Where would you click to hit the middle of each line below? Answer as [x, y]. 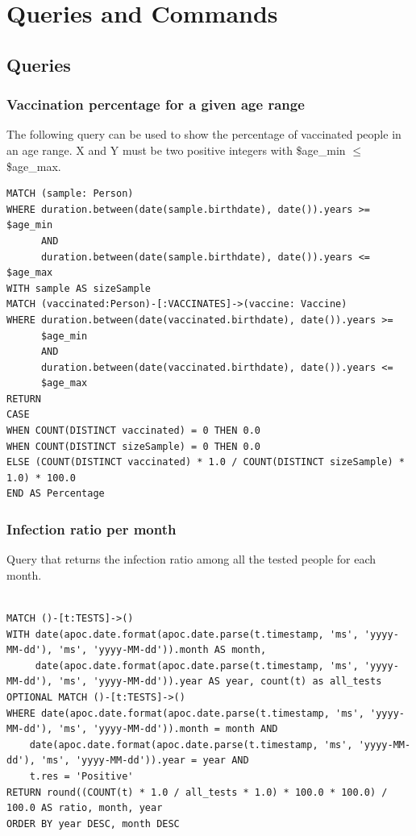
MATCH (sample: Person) [70, 194]
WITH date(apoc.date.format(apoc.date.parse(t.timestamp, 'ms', [183, 634]
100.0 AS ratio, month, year [85, 808]
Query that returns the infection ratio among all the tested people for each [191, 559]
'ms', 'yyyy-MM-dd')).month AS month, [162, 650]
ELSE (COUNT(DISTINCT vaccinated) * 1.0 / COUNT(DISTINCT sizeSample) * [206, 462]
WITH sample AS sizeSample [79, 288]
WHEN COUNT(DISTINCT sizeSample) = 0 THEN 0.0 [133, 446]
